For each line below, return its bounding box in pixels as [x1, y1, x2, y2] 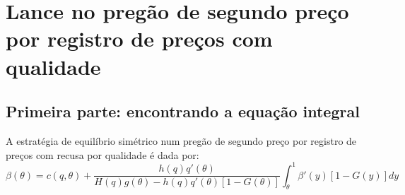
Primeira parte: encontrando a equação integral [6, 100, 360, 122]
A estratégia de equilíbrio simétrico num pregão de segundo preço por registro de [6, 133, 357, 148]
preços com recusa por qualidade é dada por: [6, 147, 199, 162]
